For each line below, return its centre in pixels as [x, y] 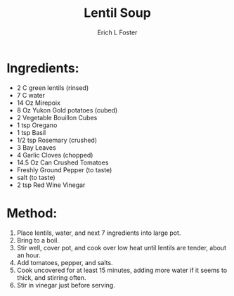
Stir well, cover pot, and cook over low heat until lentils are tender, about [121, 247]
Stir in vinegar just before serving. [66, 285]
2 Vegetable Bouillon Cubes [57, 117]
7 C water [31, 95]
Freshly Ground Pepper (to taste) [64, 169]
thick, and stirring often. [51, 277]
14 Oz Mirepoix [39, 103]
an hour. [29, 255]
